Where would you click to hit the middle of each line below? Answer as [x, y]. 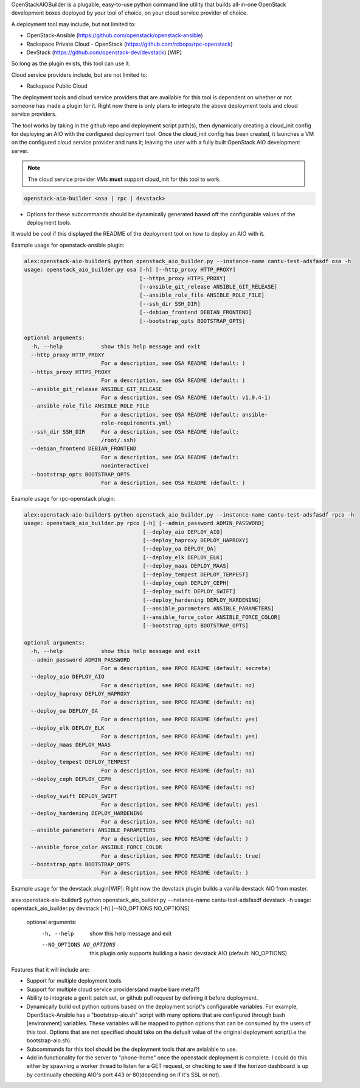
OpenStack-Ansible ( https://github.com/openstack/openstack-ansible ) [115, 35]
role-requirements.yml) [136, 423]
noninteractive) [125, 466]
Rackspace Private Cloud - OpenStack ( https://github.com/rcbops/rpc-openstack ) [130, 44]
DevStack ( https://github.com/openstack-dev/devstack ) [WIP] [104, 52]
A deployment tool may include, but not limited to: [74, 24]
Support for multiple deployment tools [74, 981]
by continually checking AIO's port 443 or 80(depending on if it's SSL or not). [124, 1075]
